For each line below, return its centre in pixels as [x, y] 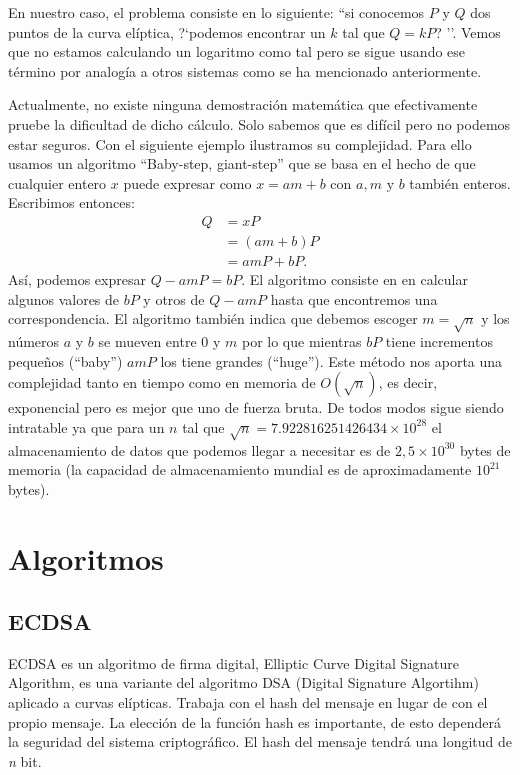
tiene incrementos [439, 340]
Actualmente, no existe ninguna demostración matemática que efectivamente [243, 104]
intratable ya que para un [86, 426]
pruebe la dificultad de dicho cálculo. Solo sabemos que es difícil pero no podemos [259, 123]
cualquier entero [57, 182]
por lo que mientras [301, 340]
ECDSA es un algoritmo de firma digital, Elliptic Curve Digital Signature [234, 662]
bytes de [485, 449]
